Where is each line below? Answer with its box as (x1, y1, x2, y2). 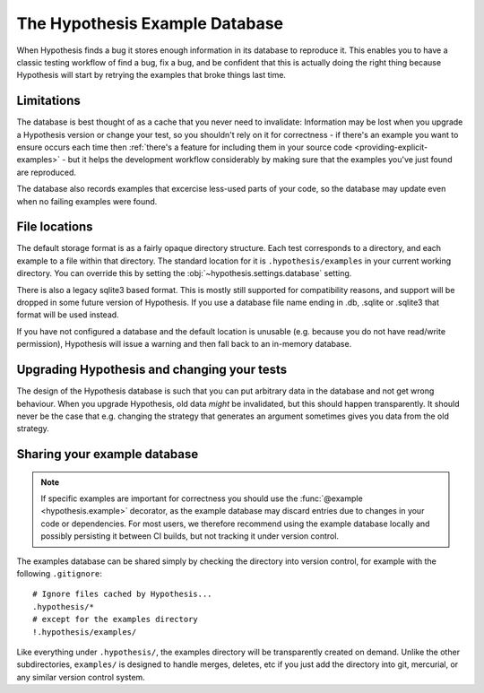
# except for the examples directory (32, 614, 199, 625)
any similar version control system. (16, 671, 145, 682)
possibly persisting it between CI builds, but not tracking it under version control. (40, 531, 340, 541)
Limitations (16, 93, 81, 108)
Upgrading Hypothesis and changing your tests (16, 362, 287, 377)
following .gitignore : (16, 568, 103, 579)
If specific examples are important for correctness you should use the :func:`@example (40, 493, 363, 504)
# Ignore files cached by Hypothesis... (32, 589, 212, 600)
